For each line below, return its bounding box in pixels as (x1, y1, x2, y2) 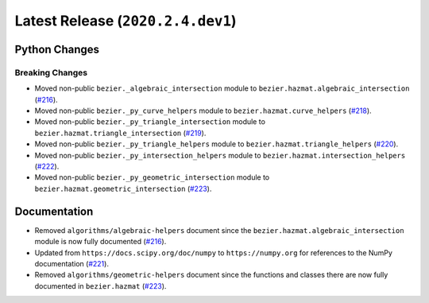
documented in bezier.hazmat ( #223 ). (34, 281, 167, 290)
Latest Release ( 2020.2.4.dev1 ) (14, 12, 238, 29)
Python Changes (14, 42, 99, 56)
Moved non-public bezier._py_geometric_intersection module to (34, 173, 270, 182)
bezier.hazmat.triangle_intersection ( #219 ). (34, 128, 207, 138)
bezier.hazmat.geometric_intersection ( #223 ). (34, 184, 212, 193)
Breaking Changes (14, 67, 88, 78)
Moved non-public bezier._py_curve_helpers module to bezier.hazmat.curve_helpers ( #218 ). (34, 106, 373, 115)
